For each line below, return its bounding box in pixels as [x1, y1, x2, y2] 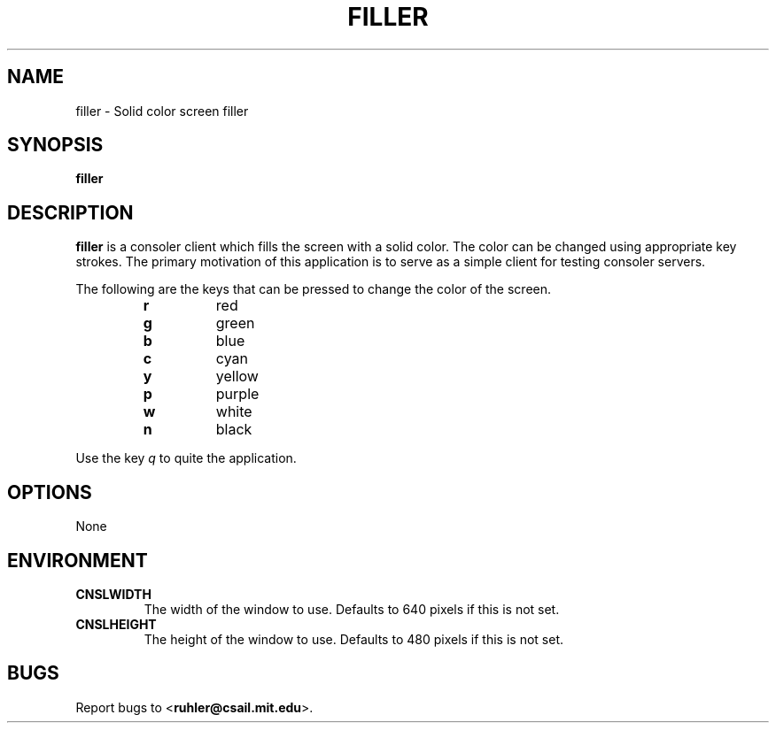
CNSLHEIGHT [75, 616, 157, 632]
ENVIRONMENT [7, 549, 148, 572]
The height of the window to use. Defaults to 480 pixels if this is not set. [144, 631, 564, 647]
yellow [215, 367, 259, 386]
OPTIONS [7, 480, 92, 503]
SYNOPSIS [7, 134, 104, 157]
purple [215, 385, 260, 403]
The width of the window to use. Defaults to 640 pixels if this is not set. [144, 601, 560, 617]
